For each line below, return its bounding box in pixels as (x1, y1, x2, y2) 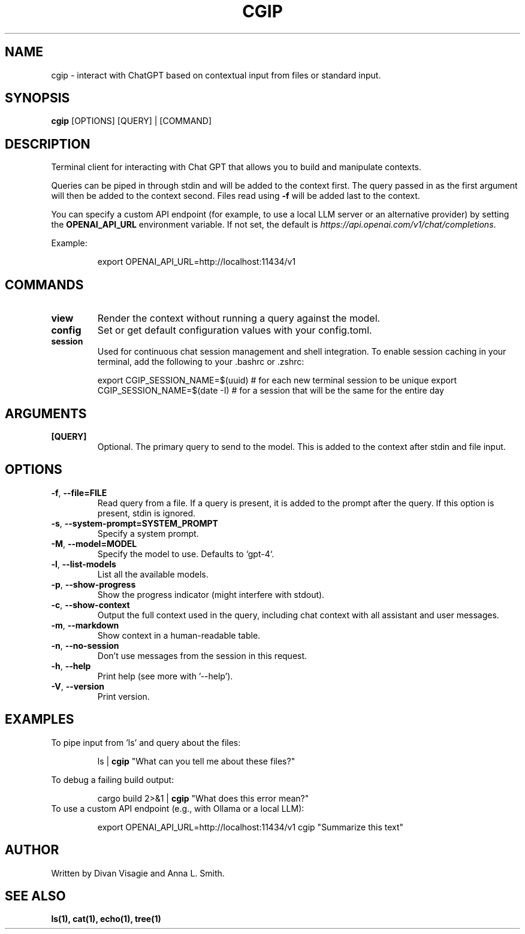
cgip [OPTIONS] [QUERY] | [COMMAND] (51, 116, 212, 126)
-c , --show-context (51, 599, 130, 610)
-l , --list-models (51, 558, 116, 569)
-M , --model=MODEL (51, 538, 137, 549)
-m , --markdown (51, 619, 119, 630)
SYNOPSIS (5, 90, 70, 106)
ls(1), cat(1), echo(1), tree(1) (51, 914, 161, 924)
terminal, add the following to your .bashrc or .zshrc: (97, 356, 304, 367)
